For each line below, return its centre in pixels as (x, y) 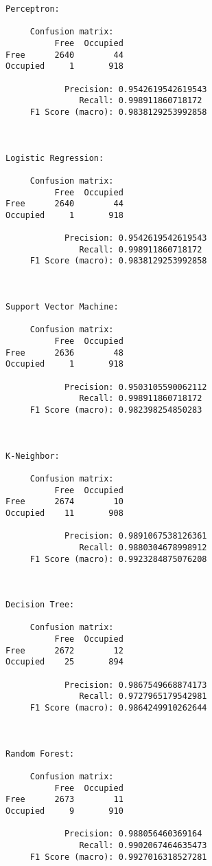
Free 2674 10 (64, 502)
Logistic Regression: (55, 158)
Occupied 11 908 (64, 513)
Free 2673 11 (64, 800)
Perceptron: (33, 9)
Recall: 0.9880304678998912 (143, 547)
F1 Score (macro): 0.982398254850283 (116, 410)
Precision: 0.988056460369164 (133, 834)
